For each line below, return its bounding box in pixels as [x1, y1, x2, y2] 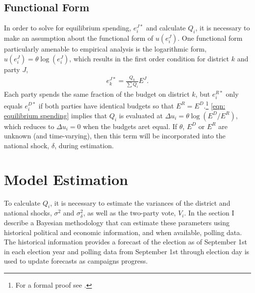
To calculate [4, 197, 41, 208]
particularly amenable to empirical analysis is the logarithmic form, [4, 44, 207, 53]
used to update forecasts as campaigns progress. [4, 256, 148, 266]
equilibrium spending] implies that [4, 110, 107, 120]
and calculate [146, 23, 186, 33]
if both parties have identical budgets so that [38, 100, 174, 110]
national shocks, [4, 208, 52, 218]
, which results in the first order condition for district [69, 53, 229, 63]
